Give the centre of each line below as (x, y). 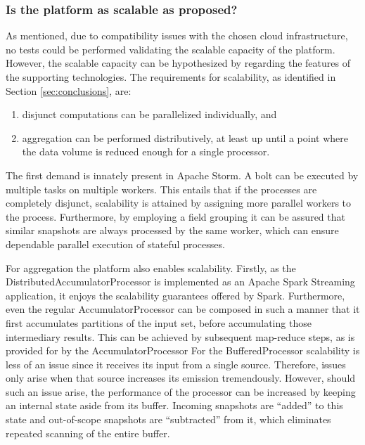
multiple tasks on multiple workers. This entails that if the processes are (161, 189)
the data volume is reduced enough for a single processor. (146, 151)
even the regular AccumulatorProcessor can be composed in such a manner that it (183, 309)
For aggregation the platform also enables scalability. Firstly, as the (151, 267)
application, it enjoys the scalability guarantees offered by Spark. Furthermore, (175, 295)
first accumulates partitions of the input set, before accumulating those (159, 322)
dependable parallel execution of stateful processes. (115, 244)
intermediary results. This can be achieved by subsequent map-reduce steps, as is (180, 336)
